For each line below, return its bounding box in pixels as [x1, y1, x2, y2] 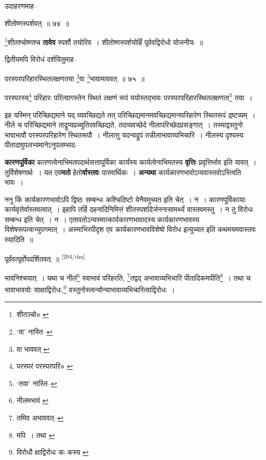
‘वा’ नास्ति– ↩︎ [16, 326, 53, 337]
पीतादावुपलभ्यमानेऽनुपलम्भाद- [5, 139, 78, 150]
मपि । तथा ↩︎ [16, 429, 55, 440]
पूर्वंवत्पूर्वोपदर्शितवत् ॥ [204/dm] [5, 252, 85, 264]
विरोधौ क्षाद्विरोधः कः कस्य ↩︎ [16, 447, 89, 457]
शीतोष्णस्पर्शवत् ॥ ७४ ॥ [5, 17, 69, 28]
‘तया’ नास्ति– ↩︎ [16, 378, 57, 388]
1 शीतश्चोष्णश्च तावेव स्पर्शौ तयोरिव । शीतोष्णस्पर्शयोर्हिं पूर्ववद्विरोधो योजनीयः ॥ [5, 35, 203, 47]
